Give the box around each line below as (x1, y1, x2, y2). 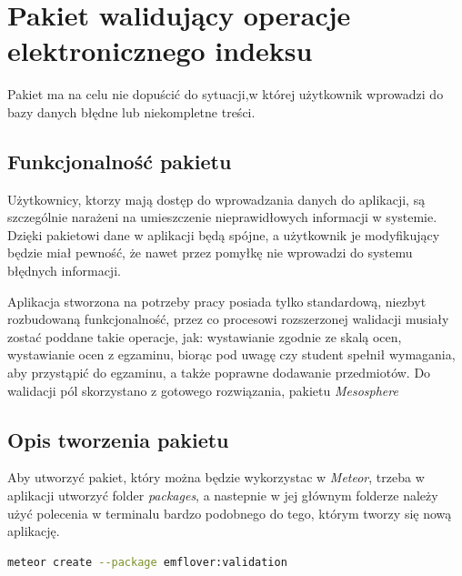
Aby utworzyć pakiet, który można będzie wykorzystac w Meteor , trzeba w (7, 468, 425, 487)
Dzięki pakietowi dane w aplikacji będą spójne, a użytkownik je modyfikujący (7, 225, 440, 244)
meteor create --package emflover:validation (7, 555, 287, 569)
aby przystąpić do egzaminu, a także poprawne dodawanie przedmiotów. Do (7, 363, 431, 382)
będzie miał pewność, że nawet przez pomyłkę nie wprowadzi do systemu (7, 243, 413, 262)
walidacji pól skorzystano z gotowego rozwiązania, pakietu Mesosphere (7, 380, 398, 399)
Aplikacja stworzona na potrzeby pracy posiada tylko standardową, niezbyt (7, 291, 427, 310)
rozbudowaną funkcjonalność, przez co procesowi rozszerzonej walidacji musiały (7, 309, 449, 328)
